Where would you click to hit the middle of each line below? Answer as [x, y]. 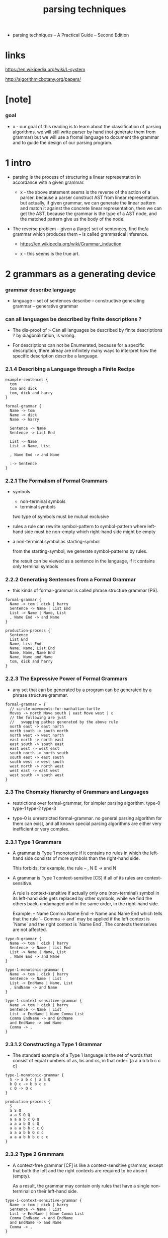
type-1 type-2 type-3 [34, 808]
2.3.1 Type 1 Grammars [33, 842]
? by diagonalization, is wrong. [44, 336]
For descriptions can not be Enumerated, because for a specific [78, 345]
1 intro [18, 163]
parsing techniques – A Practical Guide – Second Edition [71, 35]
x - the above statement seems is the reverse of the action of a [85, 192]
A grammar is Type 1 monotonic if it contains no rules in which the [81, 853]
